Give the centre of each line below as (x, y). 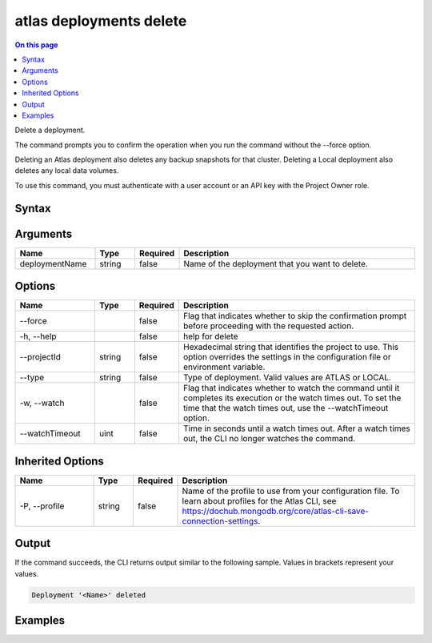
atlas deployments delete (101, 21)
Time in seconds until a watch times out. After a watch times (297, 428)
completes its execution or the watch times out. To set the (292, 398)
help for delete (210, 336)
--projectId (40, 357)
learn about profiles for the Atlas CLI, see (259, 500)
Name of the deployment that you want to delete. (276, 263)
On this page (36, 45)
